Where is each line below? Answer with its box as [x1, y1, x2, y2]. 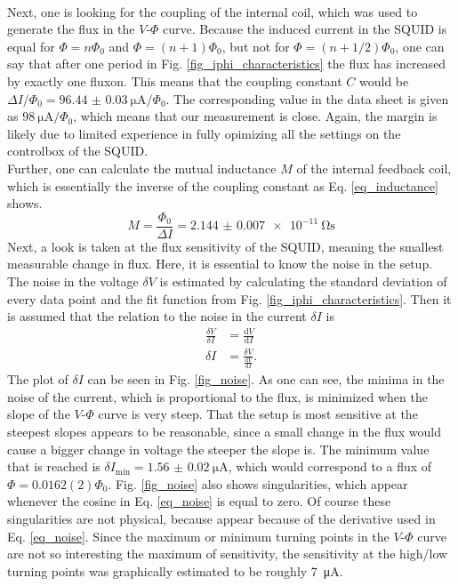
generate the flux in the [7, 20, 135, 38]
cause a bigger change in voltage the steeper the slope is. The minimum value [7, 439, 430, 458]
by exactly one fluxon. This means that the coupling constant [7, 71, 342, 90]
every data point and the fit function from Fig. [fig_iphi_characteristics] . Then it [7, 289, 452, 308]
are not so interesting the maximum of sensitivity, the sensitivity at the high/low [7, 544, 448, 563]
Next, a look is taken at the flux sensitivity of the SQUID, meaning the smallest [7, 237, 444, 255]
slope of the [7, 405, 70, 423]
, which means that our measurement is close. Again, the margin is [73, 107, 438, 125]
